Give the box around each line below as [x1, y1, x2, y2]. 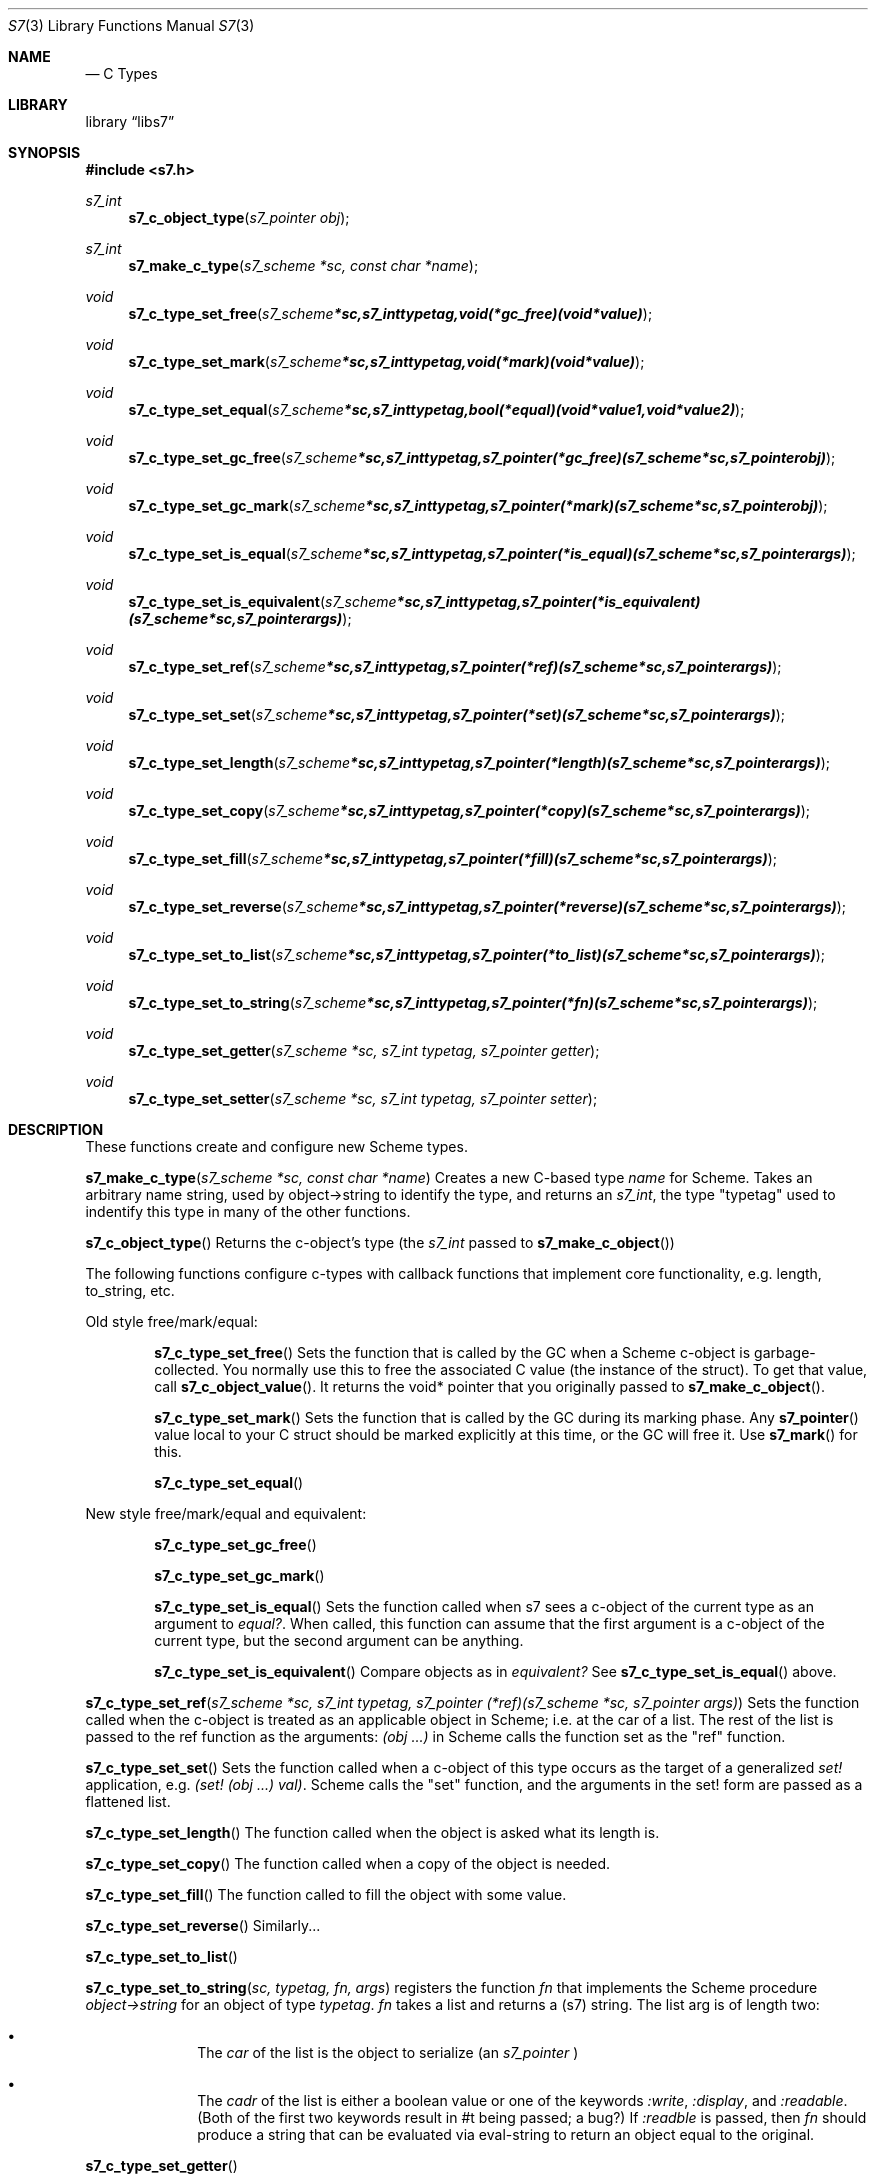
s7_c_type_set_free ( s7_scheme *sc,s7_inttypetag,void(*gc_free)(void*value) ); [128, 305, 653, 322]
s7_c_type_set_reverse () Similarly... [85, 1917, 321, 1934]
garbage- [754, 1344, 816, 1361]
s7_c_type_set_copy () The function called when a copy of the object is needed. [85, 1855, 611, 1872]
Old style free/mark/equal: [85, 1313, 258, 1330]
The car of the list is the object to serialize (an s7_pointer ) [197, 2044, 579, 2061]
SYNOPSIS [8, 144, 81, 161]
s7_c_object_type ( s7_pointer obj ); [128, 209, 350, 226]
